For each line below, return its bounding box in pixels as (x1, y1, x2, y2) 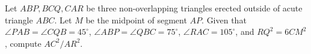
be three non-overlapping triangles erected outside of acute (86, 2, 303, 14)
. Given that (202, 13, 247, 26)
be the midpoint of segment (85, 13, 187, 26)
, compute (5, 37, 42, 49)
